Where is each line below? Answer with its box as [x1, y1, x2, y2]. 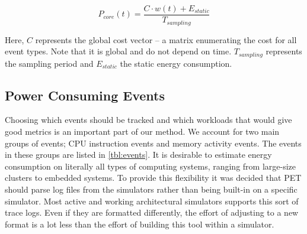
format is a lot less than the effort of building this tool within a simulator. [5, 217, 274, 230]
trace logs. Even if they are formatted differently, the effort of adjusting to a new [5, 206, 299, 219]
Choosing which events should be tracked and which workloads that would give [5, 113, 292, 126]
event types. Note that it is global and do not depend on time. [5, 45, 232, 57]
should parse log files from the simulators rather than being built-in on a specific [5, 183, 298, 195]
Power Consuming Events [5, 86, 165, 104]
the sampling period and [5, 57, 94, 69]
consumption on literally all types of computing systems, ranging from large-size [5, 160, 296, 172]
